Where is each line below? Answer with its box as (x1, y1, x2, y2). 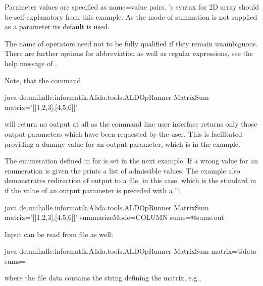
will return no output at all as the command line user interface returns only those (5, 119, 257, 129)
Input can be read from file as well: (5, 228, 113, 239)
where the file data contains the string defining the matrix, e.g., (5, 272, 201, 283)
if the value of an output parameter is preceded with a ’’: (5, 185, 181, 195)
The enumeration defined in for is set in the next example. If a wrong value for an (5, 155, 258, 166)
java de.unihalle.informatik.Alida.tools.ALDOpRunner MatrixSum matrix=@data (5, 246, 257, 256)
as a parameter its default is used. (5, 21, 110, 32)
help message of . (5, 58, 57, 68)
